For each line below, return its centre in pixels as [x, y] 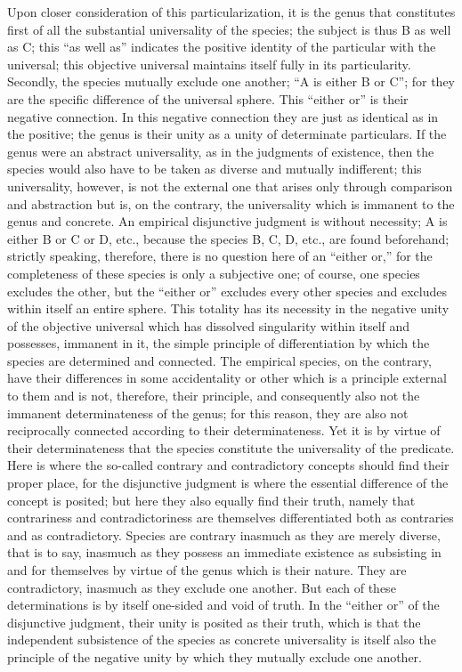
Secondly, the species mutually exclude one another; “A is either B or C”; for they [231, 81]
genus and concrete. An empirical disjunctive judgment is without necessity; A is [227, 221]
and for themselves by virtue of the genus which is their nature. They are [207, 570]
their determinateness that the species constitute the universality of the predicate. [231, 447]
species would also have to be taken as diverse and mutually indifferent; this [215, 169]
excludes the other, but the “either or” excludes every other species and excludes [227, 291]
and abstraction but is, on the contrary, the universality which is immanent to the [231, 203]
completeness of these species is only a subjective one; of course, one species [214, 273]
